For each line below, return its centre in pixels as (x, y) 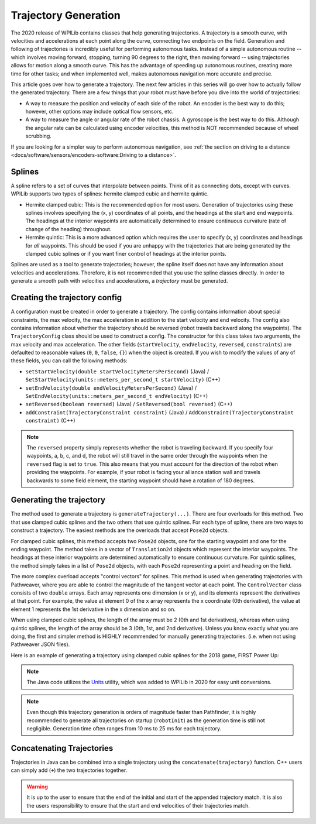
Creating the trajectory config (66, 298)
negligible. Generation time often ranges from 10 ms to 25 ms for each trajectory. (124, 729)
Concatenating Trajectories (62, 748)
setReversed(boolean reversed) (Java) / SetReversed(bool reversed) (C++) (129, 404)
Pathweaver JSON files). (40, 644)
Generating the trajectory (58, 500)
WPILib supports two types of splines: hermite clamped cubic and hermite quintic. (110, 194)
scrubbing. (39, 136)
